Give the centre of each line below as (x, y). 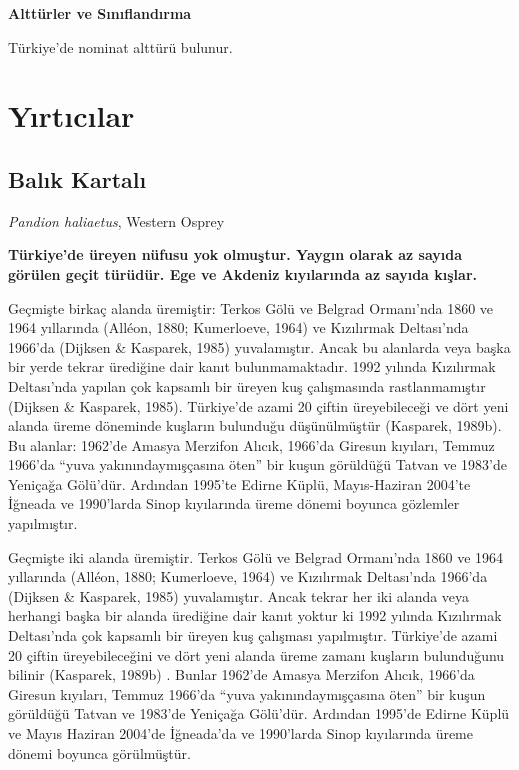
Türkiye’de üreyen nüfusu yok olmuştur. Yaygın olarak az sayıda (235, 254)
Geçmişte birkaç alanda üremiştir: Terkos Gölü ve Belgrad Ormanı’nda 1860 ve (251, 307)
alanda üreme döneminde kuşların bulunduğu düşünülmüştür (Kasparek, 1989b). (255, 425)
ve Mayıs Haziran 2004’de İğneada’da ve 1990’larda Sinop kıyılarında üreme (240, 733)
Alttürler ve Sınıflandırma (100, 13)
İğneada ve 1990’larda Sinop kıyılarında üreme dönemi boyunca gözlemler (234, 503)
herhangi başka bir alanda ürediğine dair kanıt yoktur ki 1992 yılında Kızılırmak (255, 615)
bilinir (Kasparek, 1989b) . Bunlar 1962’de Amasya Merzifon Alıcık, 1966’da (241, 674)
